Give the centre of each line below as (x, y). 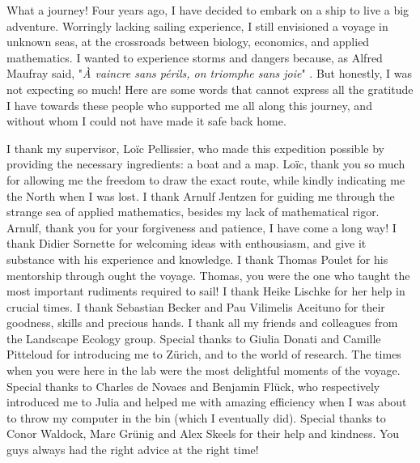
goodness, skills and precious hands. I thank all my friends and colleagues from (202, 323)
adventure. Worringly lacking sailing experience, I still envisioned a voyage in (197, 25)
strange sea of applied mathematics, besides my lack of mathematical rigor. (193, 212)
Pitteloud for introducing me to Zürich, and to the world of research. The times (204, 354)
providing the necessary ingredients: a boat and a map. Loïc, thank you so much (206, 164)
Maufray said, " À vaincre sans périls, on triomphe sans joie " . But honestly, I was (210, 73)
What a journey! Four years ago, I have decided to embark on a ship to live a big (208, 10)
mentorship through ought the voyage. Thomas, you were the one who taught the (208, 275)
